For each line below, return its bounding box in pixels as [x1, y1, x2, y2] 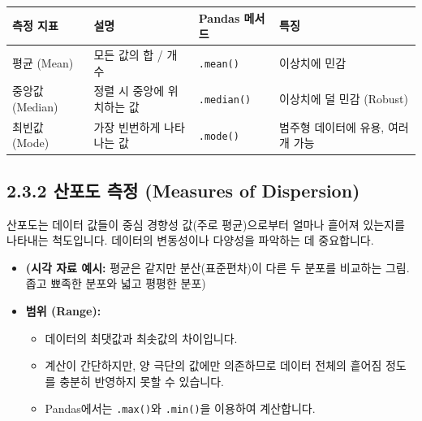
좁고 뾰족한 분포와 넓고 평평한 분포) [25, 275, 206, 292]
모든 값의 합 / [93, 46, 163, 63]
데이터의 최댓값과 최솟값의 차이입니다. [45, 329, 238, 346]
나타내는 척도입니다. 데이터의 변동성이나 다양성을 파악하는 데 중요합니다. [6, 232, 374, 249]
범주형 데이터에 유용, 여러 [279, 118, 409, 135]
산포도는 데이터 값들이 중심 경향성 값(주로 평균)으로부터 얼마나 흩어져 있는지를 [6, 215, 405, 232]
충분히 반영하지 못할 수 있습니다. [59, 372, 224, 389]
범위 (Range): [25, 302, 101, 319]
